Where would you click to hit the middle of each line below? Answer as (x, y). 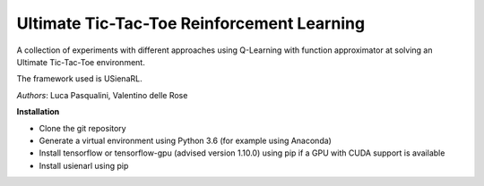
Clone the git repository (82, 128)
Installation (38, 112)
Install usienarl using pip (84, 165)
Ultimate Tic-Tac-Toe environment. (81, 62)
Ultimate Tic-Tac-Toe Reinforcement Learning (191, 23)
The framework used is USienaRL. (79, 79)
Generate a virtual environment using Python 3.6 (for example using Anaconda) (185, 140)
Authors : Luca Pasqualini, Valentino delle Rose (102, 95)
